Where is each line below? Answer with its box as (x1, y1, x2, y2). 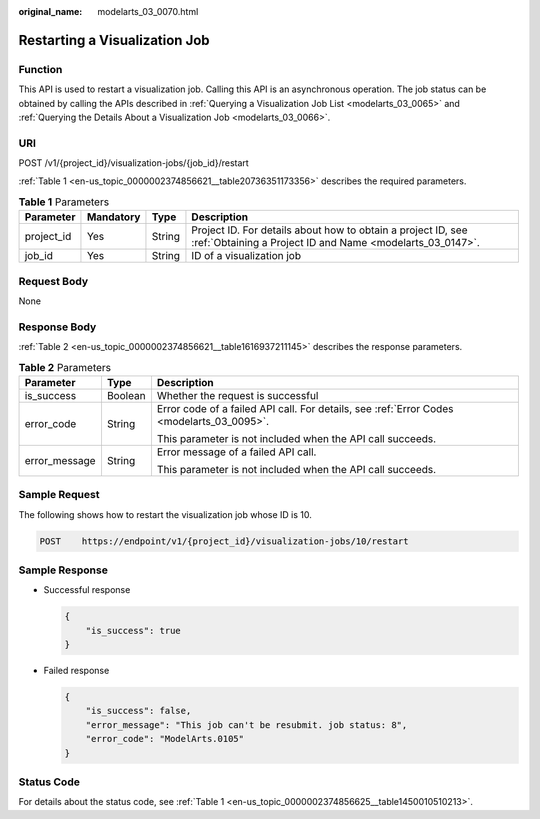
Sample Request (18, 488, 100, 502)
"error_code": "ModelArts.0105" (85, 733, 245, 745)
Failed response (43, 665, 110, 677)
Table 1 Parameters (18, 195, 110, 209)
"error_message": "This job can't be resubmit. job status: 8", (85, 719, 408, 730)
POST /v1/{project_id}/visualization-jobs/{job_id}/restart (18, 157, 249, 169)
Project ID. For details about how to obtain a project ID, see (191, 223, 468, 237)
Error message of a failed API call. (156, 445, 317, 459)
